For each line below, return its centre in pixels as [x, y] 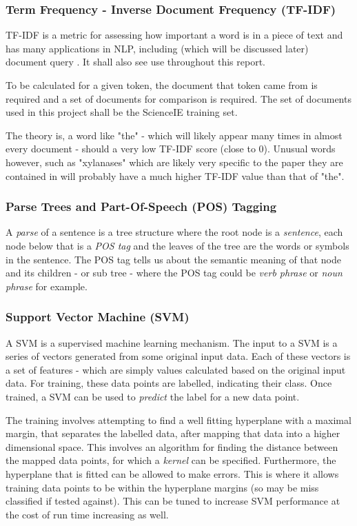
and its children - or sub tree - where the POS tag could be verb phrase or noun [174, 273]
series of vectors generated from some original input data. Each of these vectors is [178, 356]
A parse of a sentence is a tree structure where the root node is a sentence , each [174, 232]
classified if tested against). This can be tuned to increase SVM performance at [173, 501]
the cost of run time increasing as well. [87, 514]
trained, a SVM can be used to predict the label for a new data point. [153, 396]
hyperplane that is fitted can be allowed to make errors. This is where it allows [172, 473]
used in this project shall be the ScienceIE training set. [122, 112]
